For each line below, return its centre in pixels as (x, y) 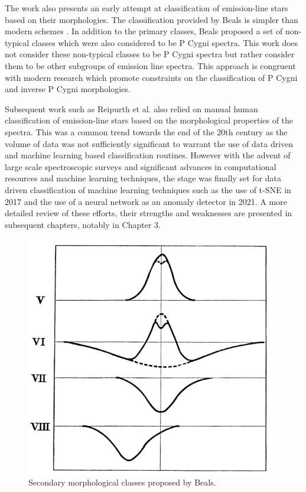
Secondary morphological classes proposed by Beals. (122, 482)
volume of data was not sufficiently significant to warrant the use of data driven (149, 143)
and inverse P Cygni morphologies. (68, 89)
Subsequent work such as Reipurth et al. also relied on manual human (131, 108)
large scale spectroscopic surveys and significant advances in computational (141, 166)
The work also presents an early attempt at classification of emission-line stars (147, 8)
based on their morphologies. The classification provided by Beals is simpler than (152, 19)
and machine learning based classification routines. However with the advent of (148, 155)
